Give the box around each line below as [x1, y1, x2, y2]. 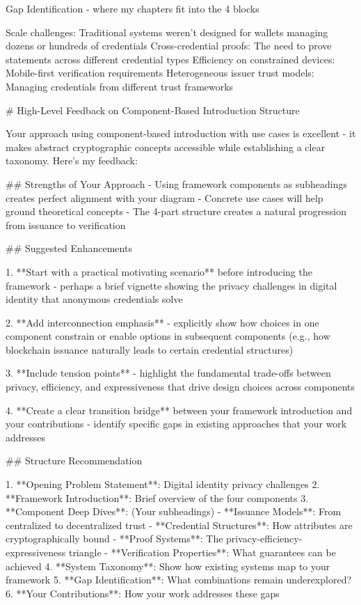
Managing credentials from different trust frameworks [6, 79, 234, 93]
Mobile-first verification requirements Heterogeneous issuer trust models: [6, 65, 314, 80]
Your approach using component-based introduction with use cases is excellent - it [6, 126, 356, 141]
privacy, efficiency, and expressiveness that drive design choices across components [6, 379, 355, 394]
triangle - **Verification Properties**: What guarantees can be [68, 545, 336, 559]
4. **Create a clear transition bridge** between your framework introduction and [6, 402, 353, 417]
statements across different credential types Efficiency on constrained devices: [6, 52, 335, 66]
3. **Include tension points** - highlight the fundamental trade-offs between [6, 366, 331, 380]
